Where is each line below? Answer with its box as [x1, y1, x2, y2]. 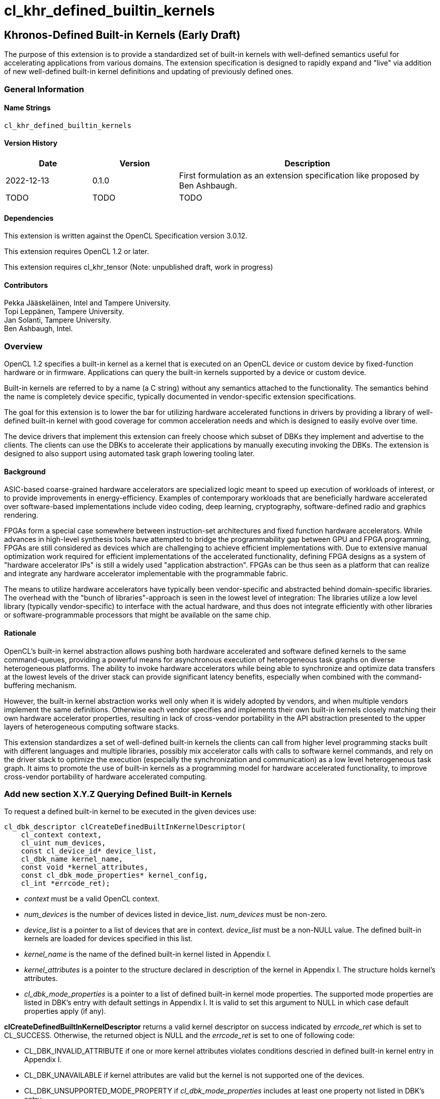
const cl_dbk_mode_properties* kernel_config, [21, 871, 208, 880]
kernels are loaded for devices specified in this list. [24, 934, 193, 943]
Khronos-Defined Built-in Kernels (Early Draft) [4, 28, 241, 41]
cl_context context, [21, 831, 102, 839]
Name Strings [4, 103, 51, 112]
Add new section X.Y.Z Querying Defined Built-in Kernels [4, 788, 232, 799]
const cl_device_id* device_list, [21, 847, 157, 856]
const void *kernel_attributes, [21, 863, 149, 872]
